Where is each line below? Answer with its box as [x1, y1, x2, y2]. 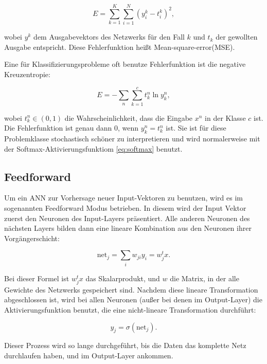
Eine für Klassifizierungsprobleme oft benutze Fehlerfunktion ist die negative [4, 59, 246, 69]
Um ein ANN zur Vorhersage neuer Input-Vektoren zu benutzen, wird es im [4, 192, 243, 203]
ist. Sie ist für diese [166, 122, 226, 133]
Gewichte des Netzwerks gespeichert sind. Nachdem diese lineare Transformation [4, 284, 258, 295]
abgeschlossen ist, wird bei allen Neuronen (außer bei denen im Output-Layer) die [4, 294, 262, 305]
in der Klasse [205, 112, 246, 123]
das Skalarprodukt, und [85, 272, 160, 283]
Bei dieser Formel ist [4, 272, 69, 283]
